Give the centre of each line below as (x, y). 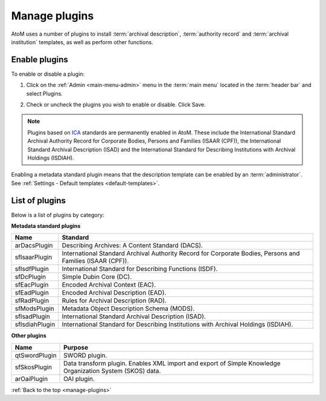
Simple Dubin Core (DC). (97, 277)
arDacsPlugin (34, 246)
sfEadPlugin (32, 293)
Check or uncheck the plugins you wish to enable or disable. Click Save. (116, 105)
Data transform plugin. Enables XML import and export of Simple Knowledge (172, 363)
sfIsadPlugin (33, 316)
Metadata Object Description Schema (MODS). (128, 308)
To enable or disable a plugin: (48, 74)
